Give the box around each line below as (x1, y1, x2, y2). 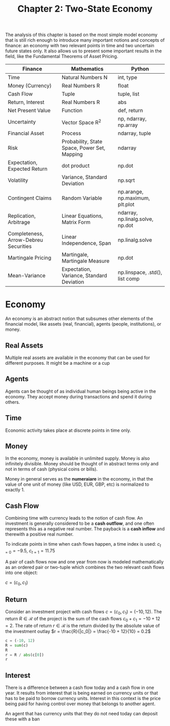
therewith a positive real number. (5, 531, 74, 538)
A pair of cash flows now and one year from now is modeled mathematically (5, 558, 164, 564)
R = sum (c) (5, 643, 28, 648)
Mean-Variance (8, 272, 46, 279)
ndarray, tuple (118, 130, 151, 137)
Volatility (8, 177, 29, 184)
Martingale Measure (61, 258, 110, 265)
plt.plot (118, 201, 135, 208)
